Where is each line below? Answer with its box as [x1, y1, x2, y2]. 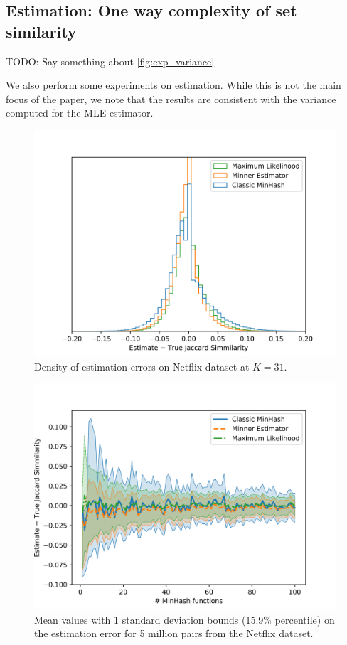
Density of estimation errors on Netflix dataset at [34, 358, 250, 373]
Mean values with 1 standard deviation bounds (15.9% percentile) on [34, 612, 335, 627]
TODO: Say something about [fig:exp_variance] [6, 53, 215, 68]
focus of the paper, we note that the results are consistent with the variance [6, 91, 336, 106]
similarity [6, 20, 77, 42]
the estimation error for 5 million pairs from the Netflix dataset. [34, 626, 314, 641]
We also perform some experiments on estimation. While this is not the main [6, 78, 341, 92]
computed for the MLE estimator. [6, 105, 154, 120]
